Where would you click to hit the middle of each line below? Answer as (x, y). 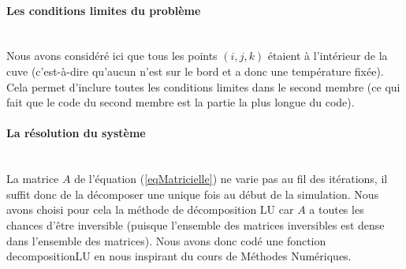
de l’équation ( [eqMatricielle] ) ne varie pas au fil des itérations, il (231, 179)
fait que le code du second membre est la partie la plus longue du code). (181, 102)
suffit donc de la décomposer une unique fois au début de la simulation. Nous (193, 194)
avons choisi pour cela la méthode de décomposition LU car (150, 209)
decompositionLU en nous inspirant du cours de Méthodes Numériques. (179, 256)
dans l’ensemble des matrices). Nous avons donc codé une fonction (166, 240)
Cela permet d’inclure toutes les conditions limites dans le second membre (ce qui (203, 86)
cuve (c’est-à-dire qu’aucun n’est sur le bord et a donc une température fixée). (195, 71)
